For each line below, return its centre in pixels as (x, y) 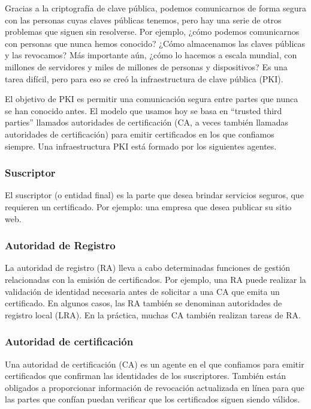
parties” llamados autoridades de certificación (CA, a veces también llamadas (147, 122)
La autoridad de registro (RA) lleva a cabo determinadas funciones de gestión (148, 268)
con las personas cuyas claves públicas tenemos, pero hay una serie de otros (143, 20)
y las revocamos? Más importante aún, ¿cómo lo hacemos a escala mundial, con (151, 55)
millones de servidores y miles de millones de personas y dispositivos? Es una (146, 66)
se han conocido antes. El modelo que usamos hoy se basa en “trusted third (144, 110)
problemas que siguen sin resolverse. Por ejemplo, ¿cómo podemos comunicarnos (152, 32)
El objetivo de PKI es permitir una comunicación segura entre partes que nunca (152, 99)
